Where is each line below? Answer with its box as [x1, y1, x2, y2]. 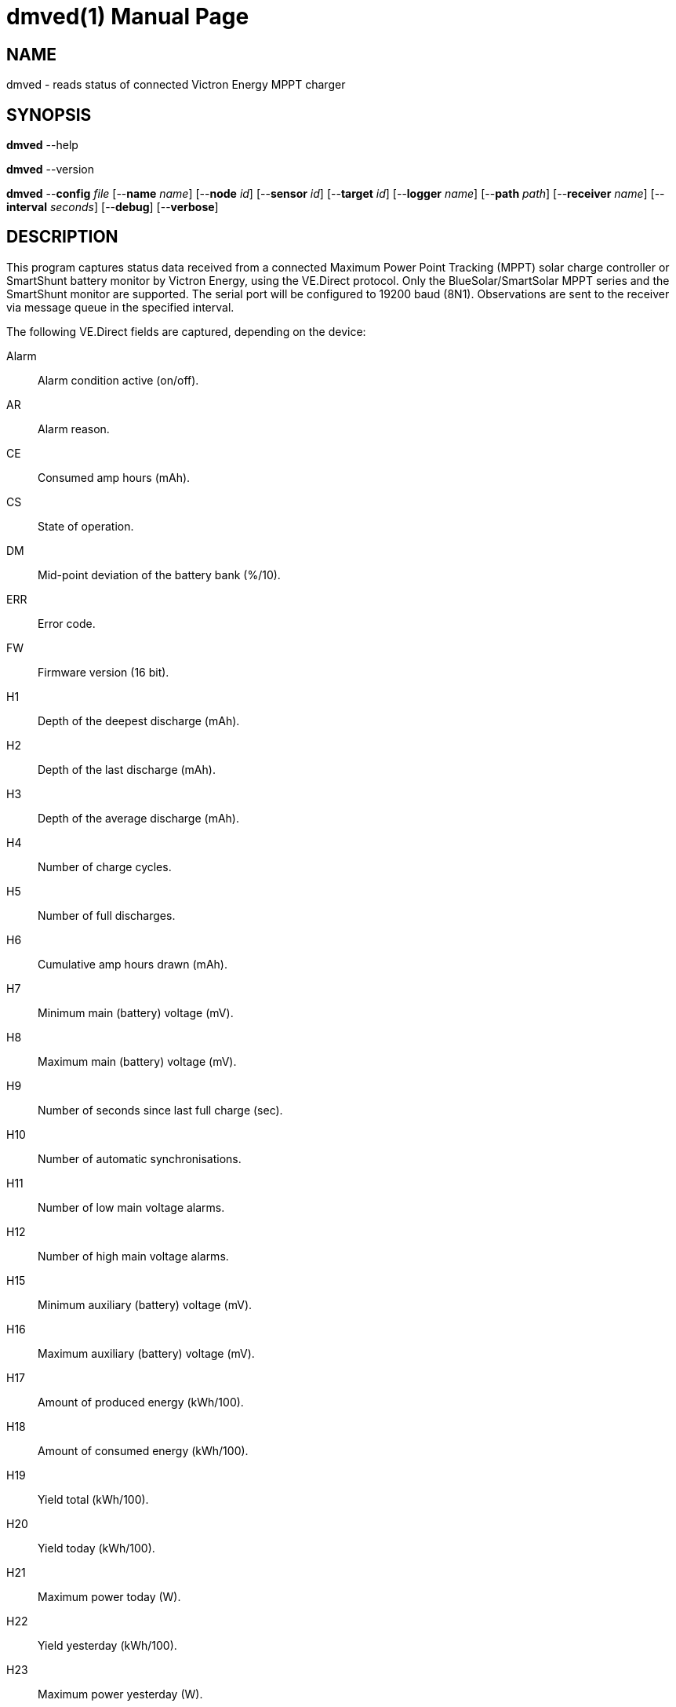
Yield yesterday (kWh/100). [38, 1638, 177, 1652]
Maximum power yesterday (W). [38, 1687, 203, 1701]
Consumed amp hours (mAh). [38, 470, 191, 484]
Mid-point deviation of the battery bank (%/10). [38, 567, 281, 582]
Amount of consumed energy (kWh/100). [38, 1443, 249, 1457]
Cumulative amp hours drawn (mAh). [38, 957, 227, 971]
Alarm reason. [38, 421, 110, 436]
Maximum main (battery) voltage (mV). [38, 1054, 237, 1068]
